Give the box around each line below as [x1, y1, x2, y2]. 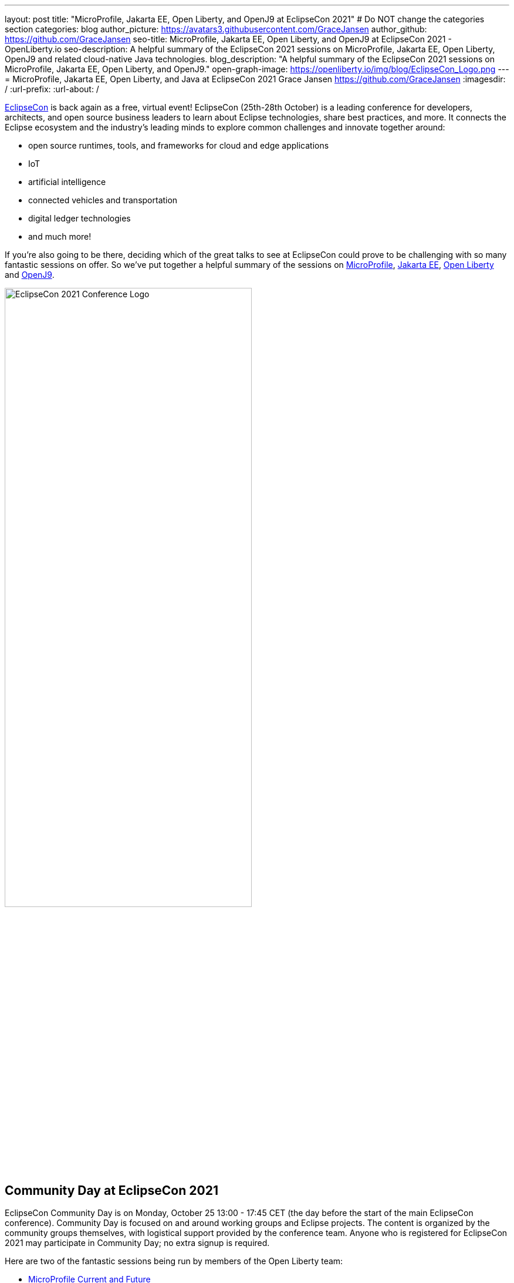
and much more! [28, 231, 92, 241]
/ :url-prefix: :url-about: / [5, 84, 99, 94]
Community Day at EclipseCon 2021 [5, 1183, 218, 1198]
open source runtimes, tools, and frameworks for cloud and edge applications [28, 140, 329, 150]
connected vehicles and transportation [28, 195, 178, 205]
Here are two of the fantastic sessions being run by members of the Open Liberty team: [5, 1256, 343, 1267]
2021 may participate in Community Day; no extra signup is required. [5, 1238, 270, 1248]
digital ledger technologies [28, 213, 131, 223]
